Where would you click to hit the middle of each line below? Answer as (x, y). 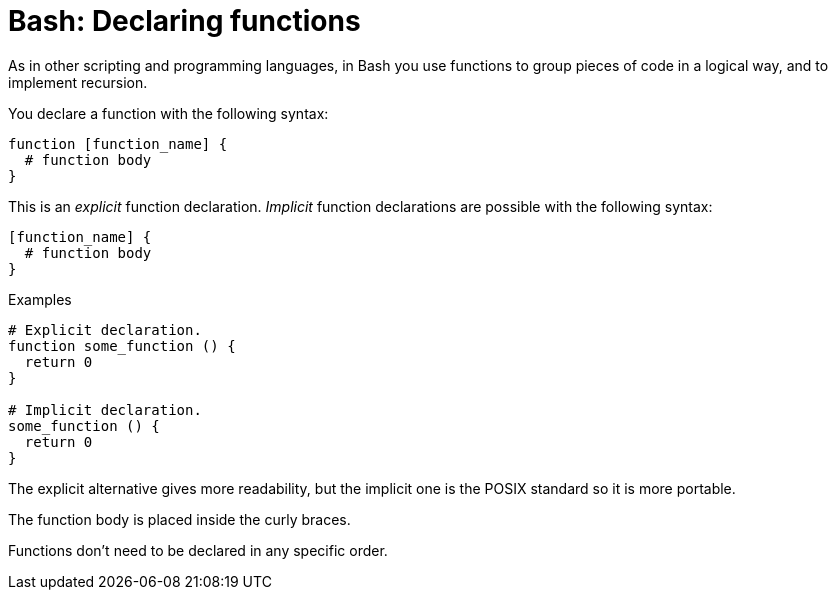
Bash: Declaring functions (184, 21)
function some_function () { (122, 345)
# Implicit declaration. (105, 409)
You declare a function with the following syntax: (168, 113)
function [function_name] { (118, 143)
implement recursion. (78, 82)
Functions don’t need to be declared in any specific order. (198, 550)
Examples (40, 299)
